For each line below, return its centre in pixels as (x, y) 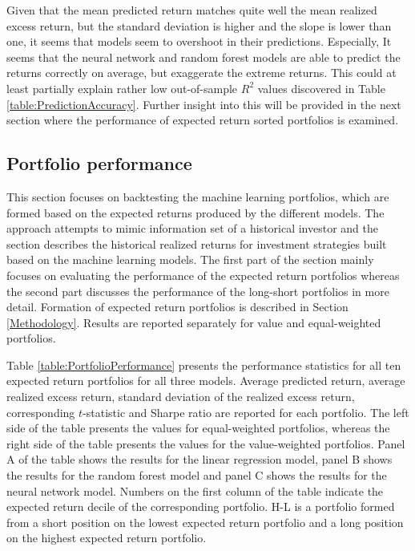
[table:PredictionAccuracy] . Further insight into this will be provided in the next (204, 104)
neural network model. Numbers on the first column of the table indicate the (195, 490)
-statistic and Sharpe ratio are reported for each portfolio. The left (246, 412)
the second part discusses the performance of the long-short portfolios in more (198, 291)
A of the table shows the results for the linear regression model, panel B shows (199, 459)
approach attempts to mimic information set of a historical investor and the (193, 228)
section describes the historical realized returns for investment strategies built (197, 243)
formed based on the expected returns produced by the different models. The (195, 212)
